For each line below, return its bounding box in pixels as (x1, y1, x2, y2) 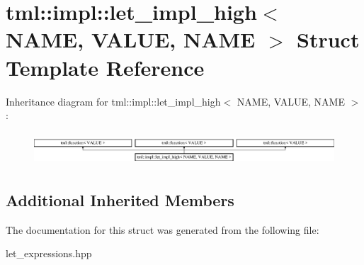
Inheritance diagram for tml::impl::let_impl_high (6, 94, 221, 108)
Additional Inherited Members (6, 188, 234, 210)
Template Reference (6, 52, 205, 81)
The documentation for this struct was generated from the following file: (6, 222, 319, 237)
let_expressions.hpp (6, 246, 92, 261)
